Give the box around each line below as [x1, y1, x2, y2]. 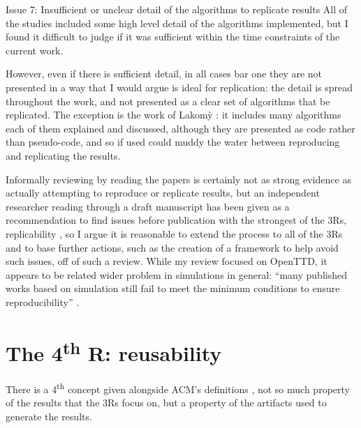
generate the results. [6, 408, 92, 423]
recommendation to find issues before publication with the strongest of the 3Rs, [6, 213, 347, 227]
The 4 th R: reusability [6, 335, 222, 367]
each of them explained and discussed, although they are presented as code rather [6, 121, 355, 135]
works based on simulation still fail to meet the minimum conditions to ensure [6, 281, 340, 296]
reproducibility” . [6, 294, 80, 309]
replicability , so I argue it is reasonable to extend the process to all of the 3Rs [6, 226, 343, 240]
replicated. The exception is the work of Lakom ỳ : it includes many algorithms [6, 107, 341, 122]
